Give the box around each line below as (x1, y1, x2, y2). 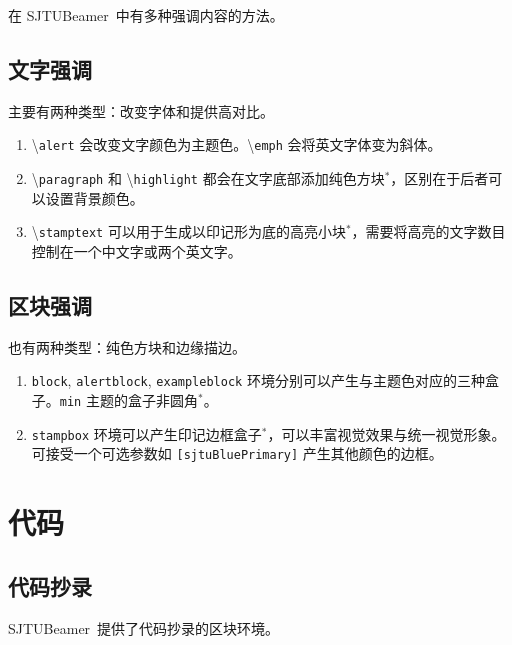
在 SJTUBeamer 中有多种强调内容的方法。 (8, 5, 284, 25)
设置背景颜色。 (45, 187, 144, 208)
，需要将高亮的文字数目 (351, 221, 506, 242)
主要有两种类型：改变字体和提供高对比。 (8, 100, 274, 121)
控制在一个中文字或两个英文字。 (31, 240, 242, 261)
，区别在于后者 (390, 168, 489, 189)
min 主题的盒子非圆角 (59, 390, 198, 410)
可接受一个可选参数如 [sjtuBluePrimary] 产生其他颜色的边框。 (31, 443, 443, 464)
